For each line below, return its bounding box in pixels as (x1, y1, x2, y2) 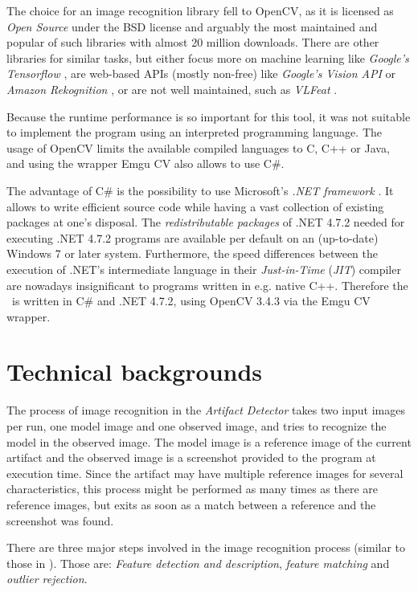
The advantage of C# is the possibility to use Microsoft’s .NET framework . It (6, 182, 394, 198)
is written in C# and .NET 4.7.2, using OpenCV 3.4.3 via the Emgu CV (11, 292, 371, 309)
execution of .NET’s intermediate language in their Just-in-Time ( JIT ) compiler (6, 260, 401, 277)
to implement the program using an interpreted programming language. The (6, 124, 382, 141)
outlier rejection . (6, 570, 88, 587)
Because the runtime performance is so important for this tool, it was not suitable (6, 108, 411, 125)
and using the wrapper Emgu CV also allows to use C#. (6, 155, 285, 172)
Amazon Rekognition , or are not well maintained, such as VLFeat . (6, 80, 338, 97)
